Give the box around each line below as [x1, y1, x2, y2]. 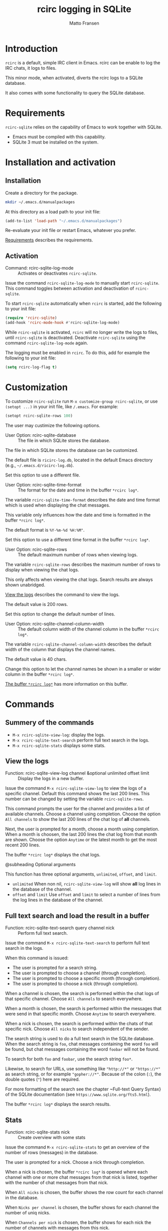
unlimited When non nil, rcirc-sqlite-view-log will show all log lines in [12, 881, 161, 887]
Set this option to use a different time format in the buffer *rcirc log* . [5, 536, 150, 543]
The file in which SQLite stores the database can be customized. [5, 447, 138, 453]
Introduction [5, 43, 58, 54]
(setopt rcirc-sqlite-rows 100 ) [5, 413, 73, 418]
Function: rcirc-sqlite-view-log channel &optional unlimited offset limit [5, 770, 149, 776]
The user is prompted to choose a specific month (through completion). [12, 975, 160, 981]
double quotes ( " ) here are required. [5, 1076, 80, 1082]
